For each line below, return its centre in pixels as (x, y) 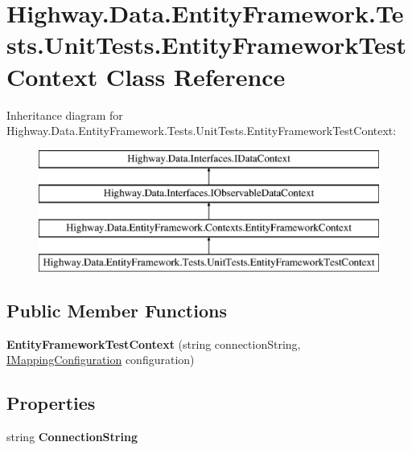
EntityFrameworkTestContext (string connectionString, (154, 344)
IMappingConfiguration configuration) (101, 360)
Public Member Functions (117, 310)
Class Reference (196, 76)
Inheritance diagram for (65, 115)
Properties (51, 403)
